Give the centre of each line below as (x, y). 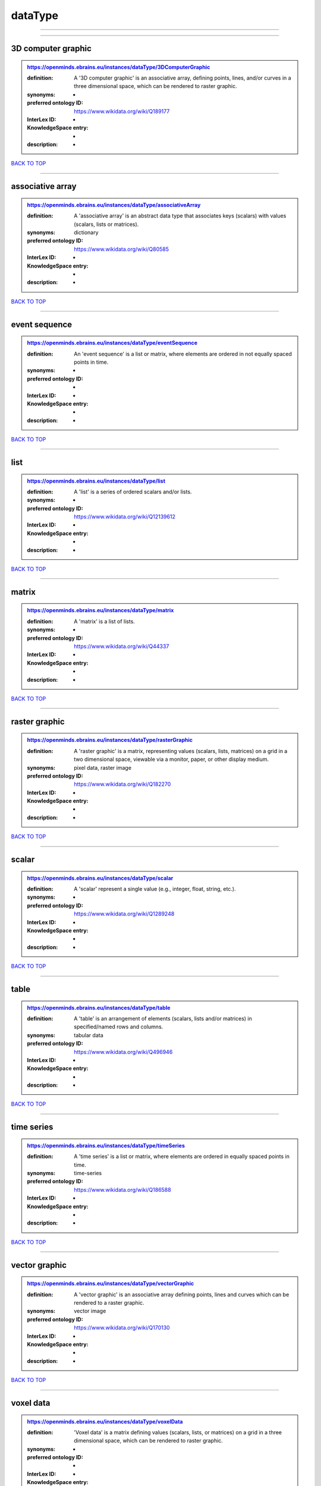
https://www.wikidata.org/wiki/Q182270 (122, 784)
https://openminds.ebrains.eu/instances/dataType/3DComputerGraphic (119, 67)
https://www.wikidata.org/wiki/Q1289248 (124, 914)
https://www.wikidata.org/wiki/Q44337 (122, 646)
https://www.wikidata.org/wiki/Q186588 (123, 1189)
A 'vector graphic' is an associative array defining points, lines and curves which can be (182, 1294)
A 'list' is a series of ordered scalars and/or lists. (133, 492)
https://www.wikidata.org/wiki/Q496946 (123, 1051)
